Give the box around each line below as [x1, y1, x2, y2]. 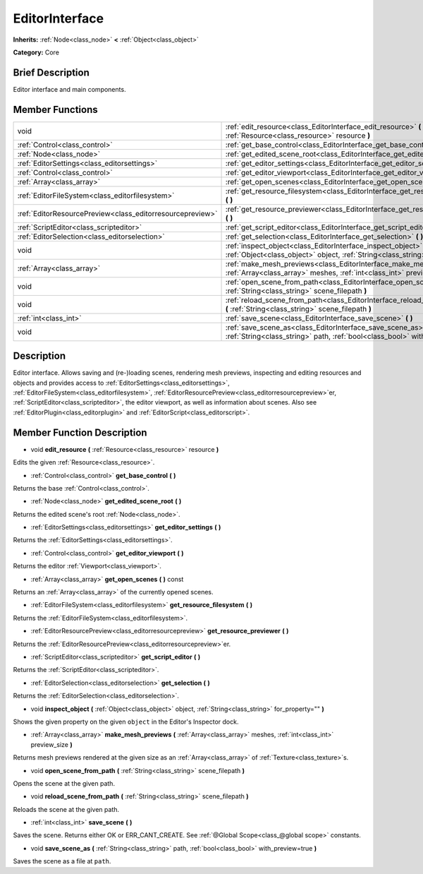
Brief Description [13, 66, 90, 78]
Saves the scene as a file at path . [13, 857, 111, 866]
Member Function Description [13, 426, 147, 438]
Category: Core [13, 48, 60, 56]
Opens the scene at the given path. [13, 779, 116, 787]
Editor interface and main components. [13, 85, 126, 93]
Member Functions [13, 103, 98, 116]
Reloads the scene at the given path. [13, 805, 120, 813]
